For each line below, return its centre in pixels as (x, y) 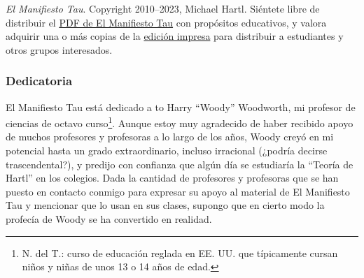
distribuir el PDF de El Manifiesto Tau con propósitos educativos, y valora (166, 22)
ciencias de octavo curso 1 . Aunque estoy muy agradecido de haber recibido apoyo (180, 122)
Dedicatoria (39, 81)
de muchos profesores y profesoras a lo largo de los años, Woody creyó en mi (170, 137)
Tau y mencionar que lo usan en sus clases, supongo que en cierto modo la (165, 205)
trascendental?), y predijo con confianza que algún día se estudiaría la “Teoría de (180, 164)
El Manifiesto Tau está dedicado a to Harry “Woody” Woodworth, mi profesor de (181, 107)
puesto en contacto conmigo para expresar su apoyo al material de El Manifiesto (178, 191)
